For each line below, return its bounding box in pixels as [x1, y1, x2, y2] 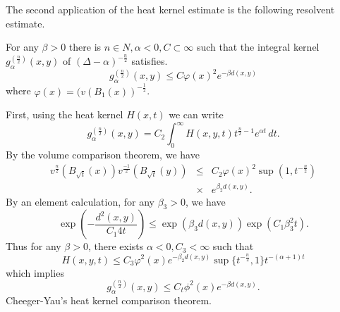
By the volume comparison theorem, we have [6, 147, 200, 162]
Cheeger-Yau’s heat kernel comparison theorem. [6, 293, 212, 308]
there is [68, 39, 102, 54]
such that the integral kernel [196, 39, 320, 54]
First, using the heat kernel [6, 107, 123, 122]
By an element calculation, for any [6, 194, 155, 208]
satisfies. [131, 54, 168, 68]
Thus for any [6, 239, 61, 254]
